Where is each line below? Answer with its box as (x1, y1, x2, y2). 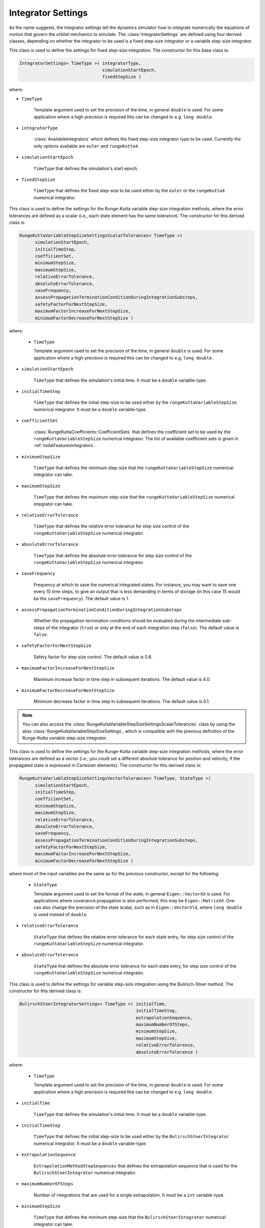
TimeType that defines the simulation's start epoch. (33, 165, 138, 171)
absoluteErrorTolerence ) (135, 1049, 198, 1055)
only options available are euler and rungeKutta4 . (33, 143, 139, 149)
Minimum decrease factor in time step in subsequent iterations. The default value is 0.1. (33, 698, 211, 704)
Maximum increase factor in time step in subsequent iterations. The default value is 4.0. (33, 676, 211, 682)
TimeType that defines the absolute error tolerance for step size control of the (33, 553, 192, 558)
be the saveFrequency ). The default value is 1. (33, 595, 130, 601)
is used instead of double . (33, 911, 88, 917)
